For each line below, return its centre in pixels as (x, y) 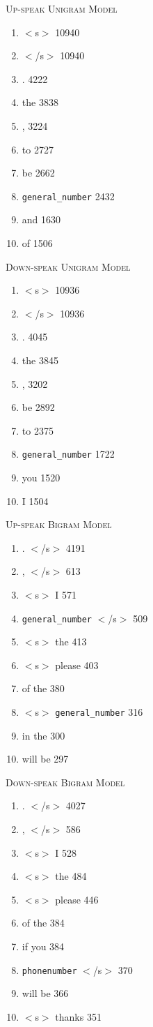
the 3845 (40, 360)
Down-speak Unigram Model (68, 266)
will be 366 (45, 993)
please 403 (77, 665)
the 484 (71, 876)
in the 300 (43, 735)
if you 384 (43, 946)
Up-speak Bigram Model (59, 524)
